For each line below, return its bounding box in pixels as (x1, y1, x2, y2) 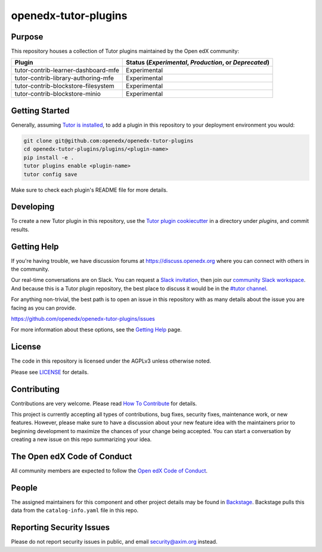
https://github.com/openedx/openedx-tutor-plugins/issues (11, 315, 155, 323)
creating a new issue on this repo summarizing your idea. (11, 436, 152, 443)
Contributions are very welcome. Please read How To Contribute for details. (11, 400, 197, 407)
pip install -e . (23, 154, 75, 161)
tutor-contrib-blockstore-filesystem (14, 82, 114, 90)
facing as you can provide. (11, 304, 77, 311)
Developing (11, 202, 55, 212)
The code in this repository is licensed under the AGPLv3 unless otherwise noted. (11, 357, 211, 364)
